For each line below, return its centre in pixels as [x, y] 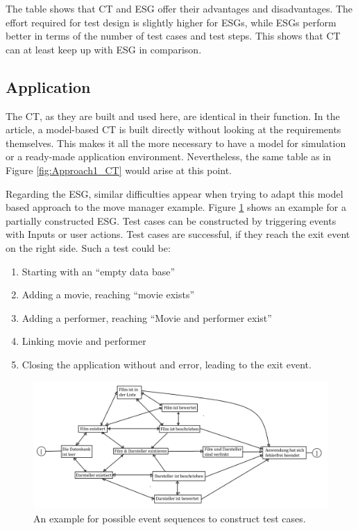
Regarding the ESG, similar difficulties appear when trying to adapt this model [174, 193]
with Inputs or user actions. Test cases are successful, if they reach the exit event [178, 234]
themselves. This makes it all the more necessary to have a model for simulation [176, 143]
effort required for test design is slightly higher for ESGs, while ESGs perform [171, 22]
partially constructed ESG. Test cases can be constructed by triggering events [171, 220]
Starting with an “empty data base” [99, 271]
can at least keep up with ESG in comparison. [104, 49]
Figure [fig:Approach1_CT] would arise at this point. [119, 170]
